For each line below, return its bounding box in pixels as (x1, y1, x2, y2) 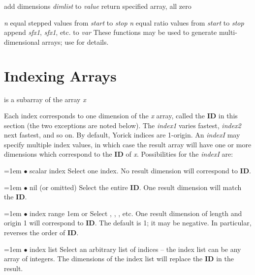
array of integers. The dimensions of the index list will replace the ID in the (4, 253, 234, 264)
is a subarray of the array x (4, 94, 86, 104)
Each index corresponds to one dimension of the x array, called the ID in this (4, 110, 238, 121)
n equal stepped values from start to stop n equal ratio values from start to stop (4, 17, 244, 27)
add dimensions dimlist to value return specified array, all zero (4, 1, 191, 11)
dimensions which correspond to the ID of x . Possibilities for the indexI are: (4, 149, 233, 159)
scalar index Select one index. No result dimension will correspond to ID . (30, 165, 251, 176)
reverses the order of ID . (4, 227, 79, 238)
